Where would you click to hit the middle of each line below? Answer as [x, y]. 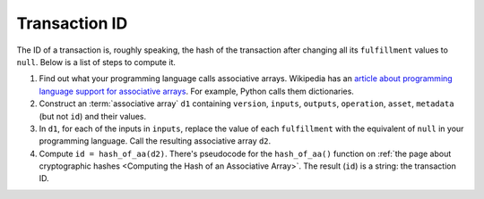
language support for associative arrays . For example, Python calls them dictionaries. [196, 91]
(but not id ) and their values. [93, 116]
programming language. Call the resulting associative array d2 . [155, 141]
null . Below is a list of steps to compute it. [96, 62]
